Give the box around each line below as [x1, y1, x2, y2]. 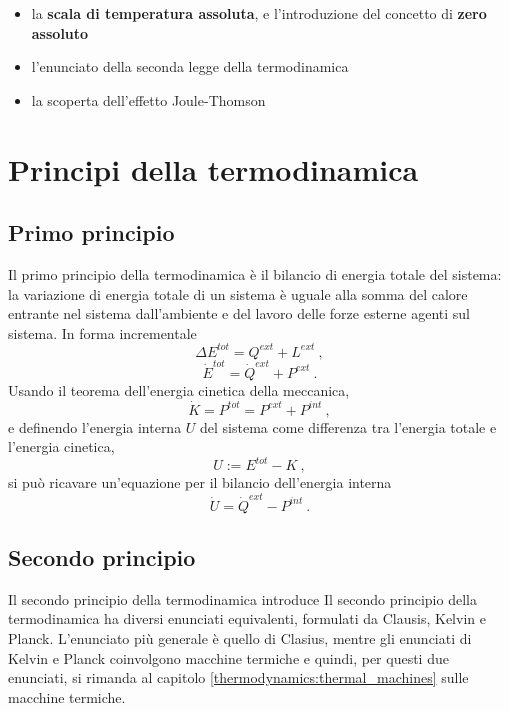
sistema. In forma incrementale [8, 322, 197, 343]
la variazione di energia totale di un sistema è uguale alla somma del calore [8, 283, 468, 304]
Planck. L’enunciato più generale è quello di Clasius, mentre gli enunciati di [8, 628, 472, 649]
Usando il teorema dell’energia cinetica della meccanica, [8, 379, 350, 400]
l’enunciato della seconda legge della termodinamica [31, 56, 349, 77]
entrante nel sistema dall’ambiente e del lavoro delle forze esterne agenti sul [8, 303, 471, 324]
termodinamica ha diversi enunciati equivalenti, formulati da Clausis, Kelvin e [8, 608, 486, 629]
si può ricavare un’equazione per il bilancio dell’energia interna [8, 472, 392, 493]
